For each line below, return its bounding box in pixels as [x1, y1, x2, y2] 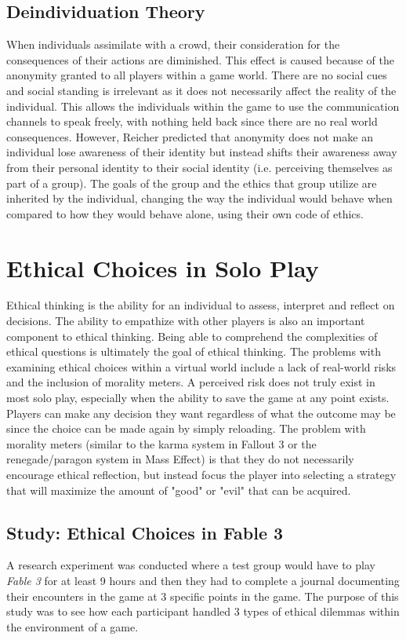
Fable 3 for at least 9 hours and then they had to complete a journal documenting [6, 572, 400, 588]
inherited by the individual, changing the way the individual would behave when [6, 190, 393, 207]
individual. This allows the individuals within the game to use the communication [6, 97, 400, 114]
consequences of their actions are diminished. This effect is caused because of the [6, 51, 394, 68]
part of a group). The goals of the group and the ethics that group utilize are [6, 174, 377, 191]
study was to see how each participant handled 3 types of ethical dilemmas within [6, 603, 400, 620]
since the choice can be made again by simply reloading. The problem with [6, 420, 366, 437]
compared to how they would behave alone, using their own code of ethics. [6, 205, 364, 221]
